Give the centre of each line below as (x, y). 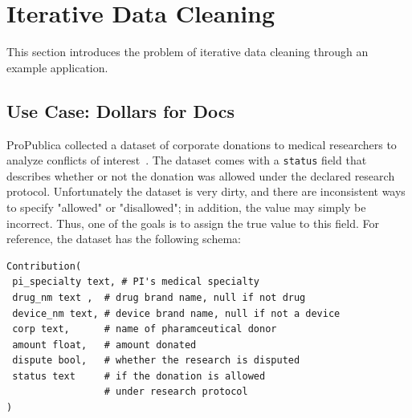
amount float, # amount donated (104, 345)
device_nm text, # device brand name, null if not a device (176, 313)
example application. (57, 67)
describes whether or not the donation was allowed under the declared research (201, 175)
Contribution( (44, 266)
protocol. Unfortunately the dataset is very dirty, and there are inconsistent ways (206, 191)
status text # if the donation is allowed (139, 376)
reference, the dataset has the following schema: (124, 239)
